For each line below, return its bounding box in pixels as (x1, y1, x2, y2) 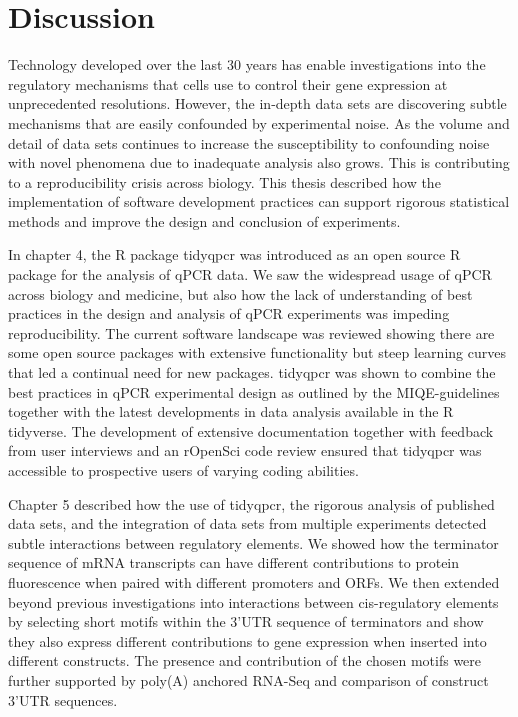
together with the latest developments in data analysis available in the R (8, 401, 454, 422)
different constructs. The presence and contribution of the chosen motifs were (8, 650, 482, 671)
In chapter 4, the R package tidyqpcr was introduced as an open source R (8, 244, 461, 265)
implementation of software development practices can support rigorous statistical (8, 191, 510, 212)
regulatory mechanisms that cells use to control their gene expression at (8, 73, 448, 94)
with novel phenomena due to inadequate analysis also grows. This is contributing (8, 152, 510, 173)
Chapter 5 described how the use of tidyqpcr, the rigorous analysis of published (8, 493, 495, 514)
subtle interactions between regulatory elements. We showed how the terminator (8, 532, 499, 553)
